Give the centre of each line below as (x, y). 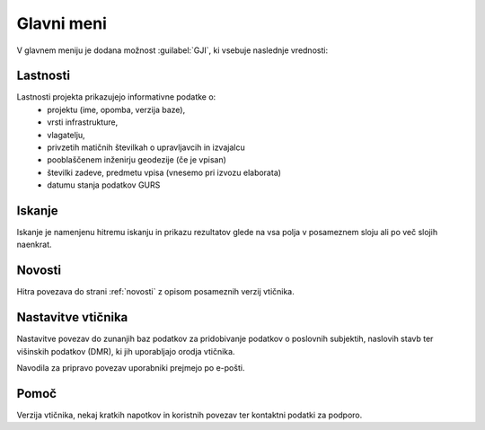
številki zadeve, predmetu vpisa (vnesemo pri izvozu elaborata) (164, 172)
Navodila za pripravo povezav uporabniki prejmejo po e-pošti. (131, 368)
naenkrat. (34, 245)
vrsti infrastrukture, (83, 122)
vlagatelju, (66, 135)
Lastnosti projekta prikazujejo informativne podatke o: (116, 97)
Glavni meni (62, 23)
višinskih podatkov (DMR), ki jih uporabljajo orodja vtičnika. (126, 351)
